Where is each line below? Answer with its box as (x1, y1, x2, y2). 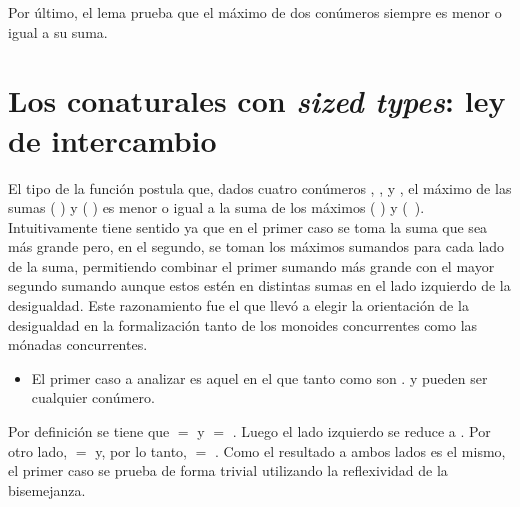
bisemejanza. (8, 479, 86, 500)
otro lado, (8, 440, 68, 461)
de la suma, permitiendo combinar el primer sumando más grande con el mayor (8, 255, 495, 276)
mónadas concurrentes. (8, 334, 148, 355)
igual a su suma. (8, 21, 108, 42)
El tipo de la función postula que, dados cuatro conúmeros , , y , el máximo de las (8, 177, 512, 198)
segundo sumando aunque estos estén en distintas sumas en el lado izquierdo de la (8, 275, 511, 296)
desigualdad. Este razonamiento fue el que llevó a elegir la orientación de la (8, 295, 469, 316)
